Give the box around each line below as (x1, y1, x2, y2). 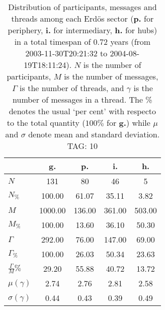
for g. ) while (107, 117, 150, 128)
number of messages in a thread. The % (13, 94, 152, 105)
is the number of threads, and (20, 82, 124, 94)
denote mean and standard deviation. (28, 128, 160, 140)
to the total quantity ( (7, 117, 86, 128)
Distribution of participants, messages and (8, 1, 157, 13)
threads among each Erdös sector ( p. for (11, 13, 154, 24)
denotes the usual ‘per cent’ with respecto (9, 105, 156, 117)
